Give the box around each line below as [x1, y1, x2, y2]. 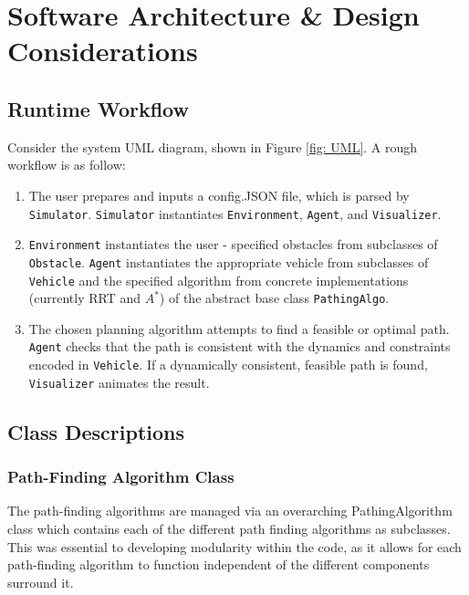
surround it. [7, 572, 74, 591]
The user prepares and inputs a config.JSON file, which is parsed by [28, 185, 410, 204]
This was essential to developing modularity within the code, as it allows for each [7, 537, 462, 556]
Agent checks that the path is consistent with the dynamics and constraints [28, 337, 451, 356]
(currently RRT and [28, 288, 141, 308]
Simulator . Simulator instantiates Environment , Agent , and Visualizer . [28, 204, 442, 223]
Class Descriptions [7, 417, 185, 445]
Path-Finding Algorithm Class [7, 465, 234, 488]
